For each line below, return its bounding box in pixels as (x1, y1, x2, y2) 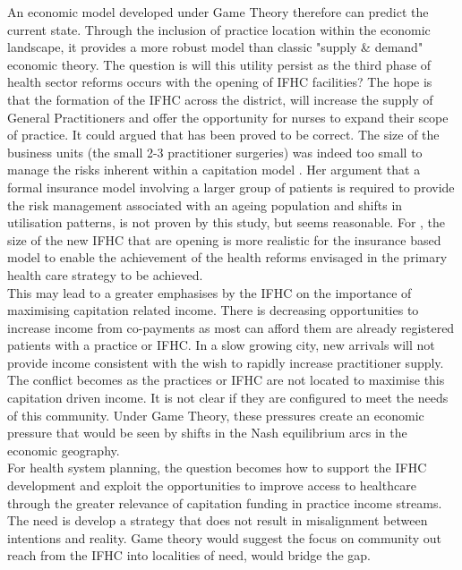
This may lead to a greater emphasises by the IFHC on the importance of (7, 283, 412, 302)
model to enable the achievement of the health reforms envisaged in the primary (7, 248, 448, 267)
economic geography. (7, 440, 120, 459)
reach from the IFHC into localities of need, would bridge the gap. (7, 546, 371, 565)
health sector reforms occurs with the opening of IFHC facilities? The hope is (7, 72, 432, 91)
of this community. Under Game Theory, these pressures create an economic (7, 405, 424, 424)
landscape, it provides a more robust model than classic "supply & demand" (7, 38, 423, 56)
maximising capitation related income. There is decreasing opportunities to (7, 301, 419, 319)
